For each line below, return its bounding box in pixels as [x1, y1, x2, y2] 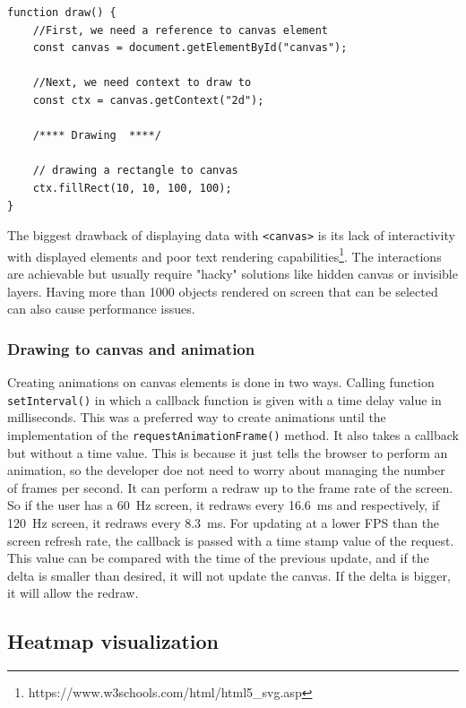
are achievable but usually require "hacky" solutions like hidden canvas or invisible [7, 264, 458, 283]
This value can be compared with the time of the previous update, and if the [7, 548, 429, 567]
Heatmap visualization [7, 627, 219, 655]
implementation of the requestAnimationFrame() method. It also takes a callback [7, 425, 459, 444]
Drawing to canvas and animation [7, 337, 255, 359]
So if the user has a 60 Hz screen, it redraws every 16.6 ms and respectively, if [7, 496, 440, 514]
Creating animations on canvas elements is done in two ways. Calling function [7, 373, 435, 392]
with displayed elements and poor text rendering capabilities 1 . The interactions [7, 244, 442, 265]
